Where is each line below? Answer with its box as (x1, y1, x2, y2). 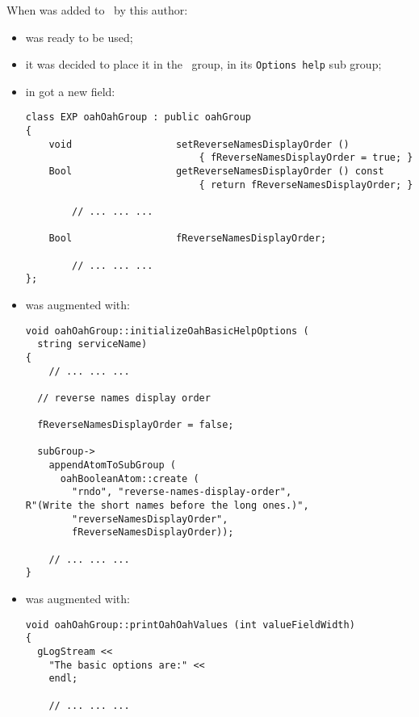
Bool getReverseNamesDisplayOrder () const (48, 166, 384, 178)
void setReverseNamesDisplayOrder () (48, 138, 350, 150)
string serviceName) (37, 338, 148, 350)
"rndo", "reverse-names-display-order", (72, 486, 292, 498)
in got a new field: (25, 82, 115, 99)
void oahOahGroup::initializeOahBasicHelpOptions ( (25, 325, 309, 337)
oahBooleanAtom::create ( (60, 472, 199, 484)
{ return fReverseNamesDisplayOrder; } (199, 178, 413, 191)
